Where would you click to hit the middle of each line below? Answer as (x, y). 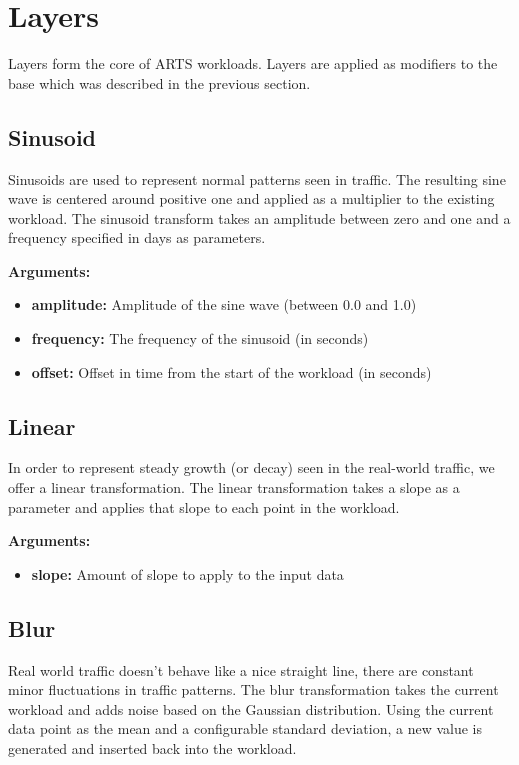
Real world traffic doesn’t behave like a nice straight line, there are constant (241, 669)
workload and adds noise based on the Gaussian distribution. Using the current (251, 708)
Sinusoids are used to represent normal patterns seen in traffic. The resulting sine (257, 178)
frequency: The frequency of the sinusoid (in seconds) (200, 338)
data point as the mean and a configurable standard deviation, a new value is (245, 728)
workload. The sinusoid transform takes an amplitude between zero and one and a (259, 217)
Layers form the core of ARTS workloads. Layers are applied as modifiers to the (253, 63)
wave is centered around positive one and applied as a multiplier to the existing (251, 198)
